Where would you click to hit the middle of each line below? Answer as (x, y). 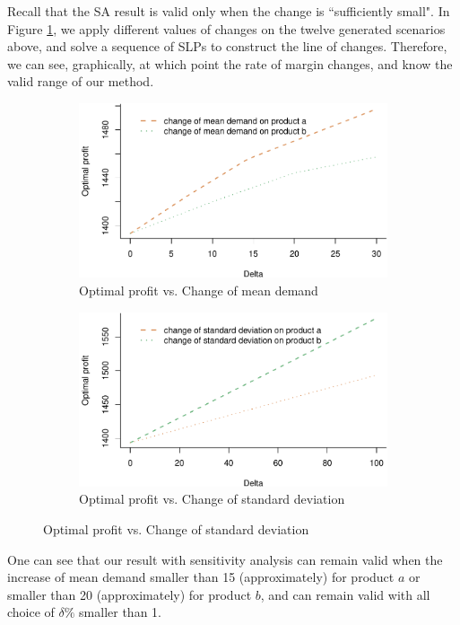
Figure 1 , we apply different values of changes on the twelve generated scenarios (226, 28)
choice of (31, 612)
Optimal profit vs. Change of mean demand (199, 290)
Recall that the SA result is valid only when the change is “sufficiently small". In (229, 11)
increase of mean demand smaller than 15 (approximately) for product (201, 577)
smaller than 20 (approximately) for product (130, 594)
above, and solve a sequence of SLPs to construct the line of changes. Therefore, (227, 46)
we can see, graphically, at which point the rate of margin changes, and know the (230, 63)
